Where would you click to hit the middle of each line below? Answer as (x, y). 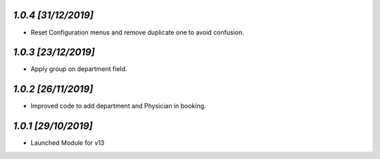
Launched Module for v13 (68, 143)
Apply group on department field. (79, 69)
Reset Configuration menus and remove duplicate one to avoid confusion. (137, 32)
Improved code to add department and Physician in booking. (119, 106)
